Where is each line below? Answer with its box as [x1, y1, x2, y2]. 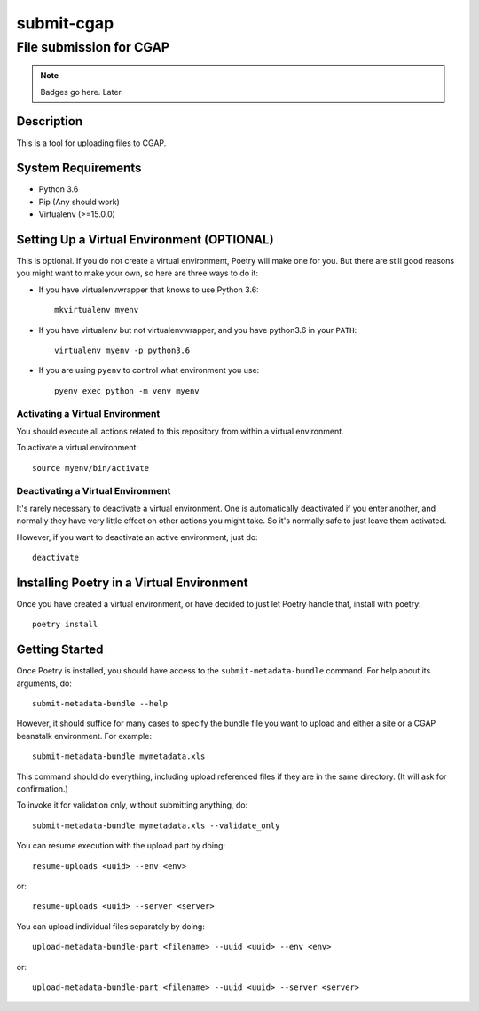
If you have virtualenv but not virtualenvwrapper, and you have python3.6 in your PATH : [38, 324, 357, 335]
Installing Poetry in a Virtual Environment [16, 575, 248, 590]
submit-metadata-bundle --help [32, 698, 169, 709]
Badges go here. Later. [40, 86, 124, 97]
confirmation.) [16, 784, 68, 794]
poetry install [32, 619, 98, 630]
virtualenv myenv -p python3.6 [54, 346, 191, 355]
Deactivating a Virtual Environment [16, 484, 171, 497]
